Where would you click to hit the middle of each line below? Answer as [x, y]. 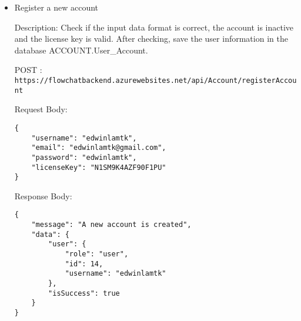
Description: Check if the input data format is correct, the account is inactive [154, 27]
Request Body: [41, 109]
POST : [28, 70]
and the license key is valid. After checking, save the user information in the [151, 39]
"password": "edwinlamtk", [84, 157]
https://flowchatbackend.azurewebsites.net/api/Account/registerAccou [155, 80]
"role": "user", [97, 254]
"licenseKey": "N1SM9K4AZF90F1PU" [99, 167]
